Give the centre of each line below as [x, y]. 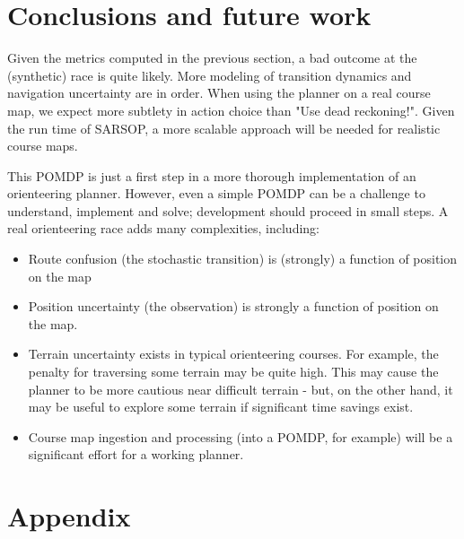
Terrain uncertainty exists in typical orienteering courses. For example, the [233, 354]
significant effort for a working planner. [136, 454]
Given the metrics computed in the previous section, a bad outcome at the [212, 58]
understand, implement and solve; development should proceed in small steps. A [228, 210]
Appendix [69, 516]
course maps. [43, 146]
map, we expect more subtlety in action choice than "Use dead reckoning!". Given [231, 110]
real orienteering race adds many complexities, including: [163, 228]
